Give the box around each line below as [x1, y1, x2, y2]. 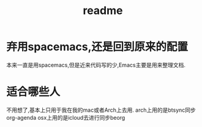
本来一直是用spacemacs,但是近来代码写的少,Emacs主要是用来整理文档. [6, 61, 185, 68]
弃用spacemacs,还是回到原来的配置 [6, 40, 189, 54]
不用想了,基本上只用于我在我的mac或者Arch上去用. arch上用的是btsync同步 [6, 106, 196, 114]
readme [83, 4, 123, 18]
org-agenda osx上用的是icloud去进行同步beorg [6, 114, 125, 121]
